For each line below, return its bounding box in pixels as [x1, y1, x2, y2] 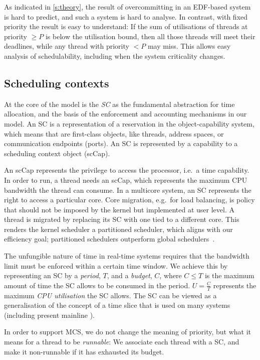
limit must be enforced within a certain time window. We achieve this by [4, 260, 228, 271]
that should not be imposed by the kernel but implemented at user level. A [4, 204, 234, 214]
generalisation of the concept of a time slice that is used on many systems [4, 300, 230, 310]
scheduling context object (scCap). [4, 148, 110, 158]
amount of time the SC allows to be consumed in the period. [4, 280, 190, 290]
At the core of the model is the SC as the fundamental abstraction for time [4, 98, 235, 109]
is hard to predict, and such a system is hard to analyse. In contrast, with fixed [4, 11, 248, 22]
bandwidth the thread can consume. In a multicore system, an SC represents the [4, 184, 251, 195]
